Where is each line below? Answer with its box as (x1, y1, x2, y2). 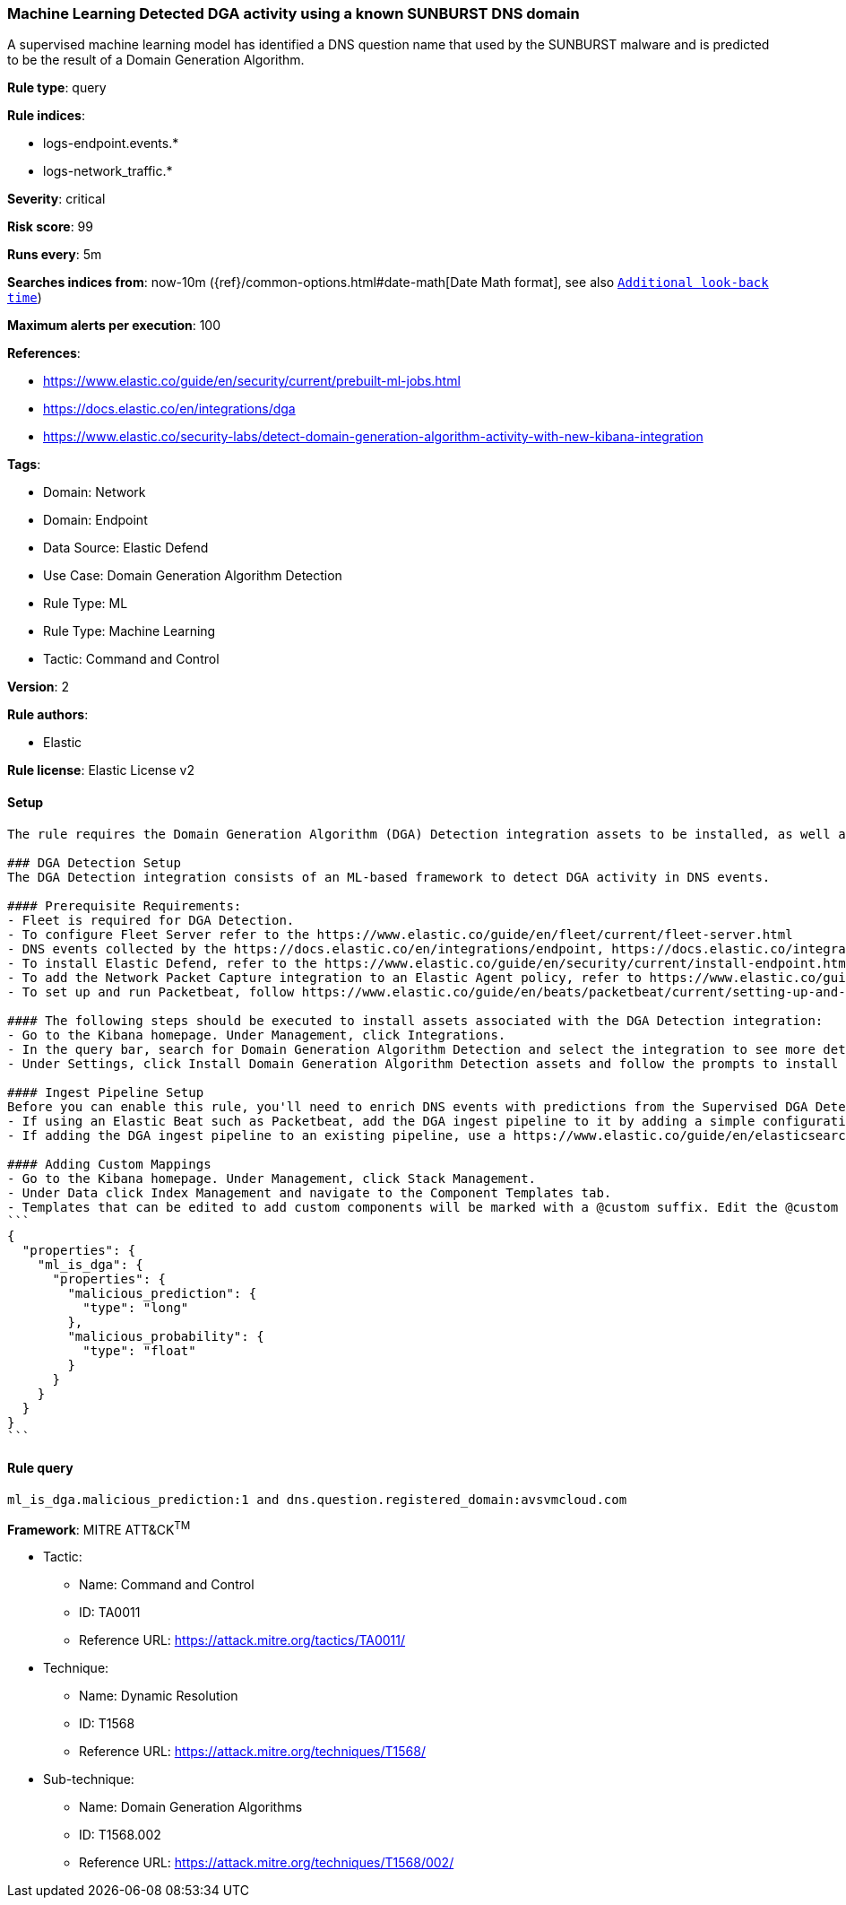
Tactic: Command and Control (43, 651, 220, 667)
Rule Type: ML (43, 596, 128, 612)
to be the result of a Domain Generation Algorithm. (7, 52, 305, 68)
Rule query (7, 1460, 73, 1476)
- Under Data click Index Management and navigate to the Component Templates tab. (7, 1185, 612, 1200)
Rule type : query (7, 80, 107, 96)
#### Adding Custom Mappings (7, 1156, 211, 1171)
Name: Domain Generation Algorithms (79, 1799, 303, 1815)
